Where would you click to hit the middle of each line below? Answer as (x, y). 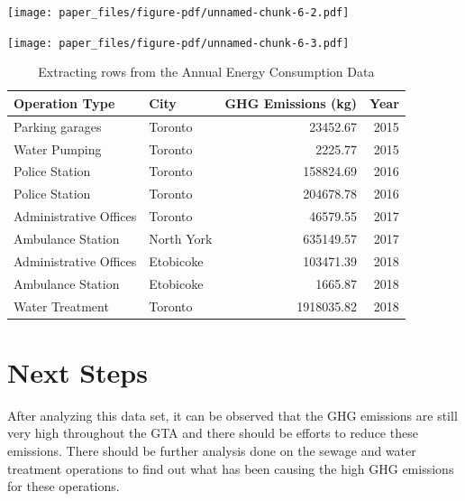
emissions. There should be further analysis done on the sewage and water (212, 450)
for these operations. (64, 486)
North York (181, 238)
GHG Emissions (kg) (291, 102)
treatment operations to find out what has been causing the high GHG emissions (231, 468)
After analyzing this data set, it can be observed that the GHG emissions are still (232, 415)
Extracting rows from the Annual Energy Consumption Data (206, 72)
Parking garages (58, 126)
